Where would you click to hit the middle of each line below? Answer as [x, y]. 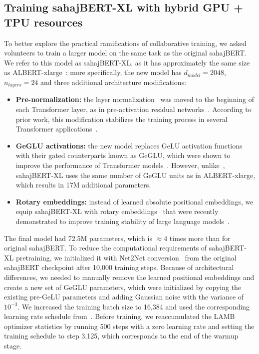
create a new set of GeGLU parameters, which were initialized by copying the [123, 287]
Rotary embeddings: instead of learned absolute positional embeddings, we [134, 201]
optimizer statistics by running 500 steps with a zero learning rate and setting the [129, 326]
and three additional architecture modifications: [113, 82]
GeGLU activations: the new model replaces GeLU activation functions [129, 145]
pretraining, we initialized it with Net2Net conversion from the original [126, 257]
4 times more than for [197, 238]
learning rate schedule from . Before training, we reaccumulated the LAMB [120, 316]
